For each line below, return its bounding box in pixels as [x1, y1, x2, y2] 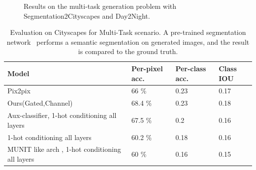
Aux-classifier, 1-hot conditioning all [7, 110, 117, 120]
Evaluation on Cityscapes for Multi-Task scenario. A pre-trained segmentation [10, 27, 246, 37]
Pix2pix [7, 85, 31, 96]
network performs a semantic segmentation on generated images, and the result [6, 36, 250, 47]
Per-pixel [131, 63, 163, 73]
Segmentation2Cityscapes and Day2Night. [24, 10, 150, 21]
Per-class [175, 63, 206, 73]
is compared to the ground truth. [78, 46, 178, 57]
